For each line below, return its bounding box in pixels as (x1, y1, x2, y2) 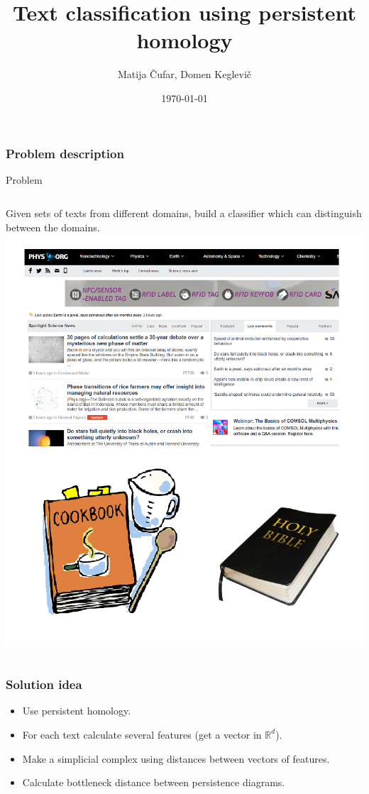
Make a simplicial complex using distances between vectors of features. (22, 751, 330, 766)
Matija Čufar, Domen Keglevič (117, 67, 252, 82)
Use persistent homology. (22, 703, 131, 718)
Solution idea (6, 676, 82, 693)
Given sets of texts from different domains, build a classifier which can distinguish (6, 206, 362, 221)
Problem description (6, 144, 124, 162)
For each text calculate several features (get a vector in (22, 727, 262, 741)
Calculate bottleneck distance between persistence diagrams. (22, 775, 285, 790)
